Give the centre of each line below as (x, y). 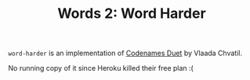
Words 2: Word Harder (132, 14)
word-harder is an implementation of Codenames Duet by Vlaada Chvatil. (125, 53)
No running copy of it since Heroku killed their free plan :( (101, 68)
